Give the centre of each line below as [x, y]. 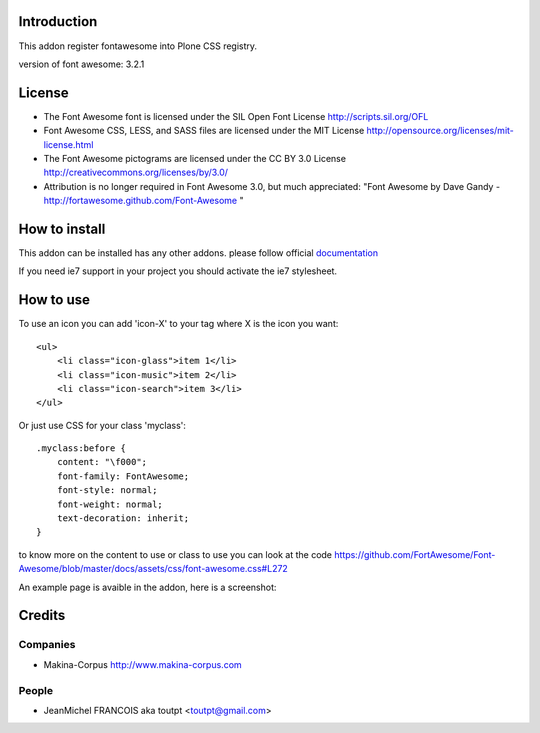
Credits [42, 615]
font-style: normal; [107, 490]
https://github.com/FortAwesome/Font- [414, 554]
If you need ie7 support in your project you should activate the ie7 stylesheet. [178, 271]
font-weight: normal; [110, 504]
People [36, 690]
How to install [62, 228]
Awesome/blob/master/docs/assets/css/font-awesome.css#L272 [153, 569]
